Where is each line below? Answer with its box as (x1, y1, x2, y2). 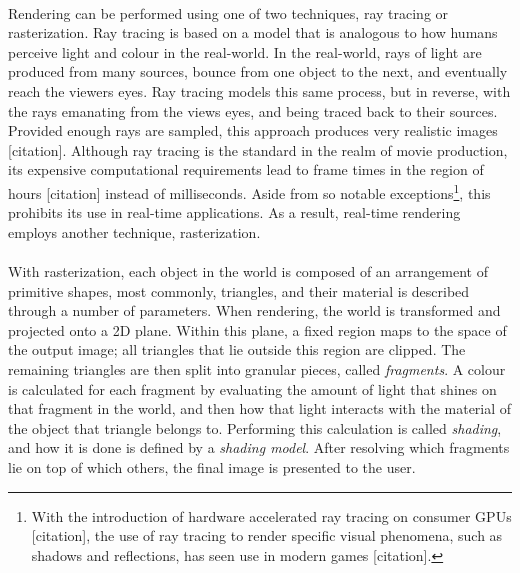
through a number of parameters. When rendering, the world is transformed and (8, 300, 501, 321)
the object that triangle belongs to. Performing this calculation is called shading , (8, 417, 502, 438)
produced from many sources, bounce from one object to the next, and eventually (8, 61, 508, 82)
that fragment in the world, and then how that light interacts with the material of (8, 398, 512, 419)
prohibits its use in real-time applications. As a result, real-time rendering (8, 202, 461, 223)
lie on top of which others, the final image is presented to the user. (8, 456, 416, 477)
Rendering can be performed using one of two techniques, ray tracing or (8, 2, 449, 23)
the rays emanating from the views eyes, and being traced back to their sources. (8, 100, 498, 121)
